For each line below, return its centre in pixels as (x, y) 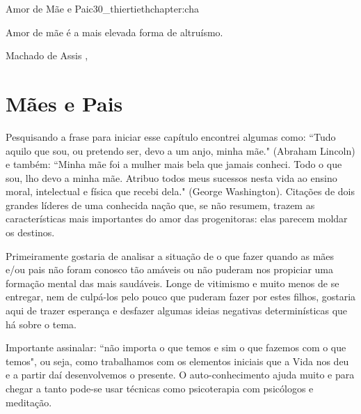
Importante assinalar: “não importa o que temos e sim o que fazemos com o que (176, 347)
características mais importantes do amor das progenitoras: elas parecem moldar (177, 219)
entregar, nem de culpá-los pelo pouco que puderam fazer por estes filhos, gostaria (181, 297)
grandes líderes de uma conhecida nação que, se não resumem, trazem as (160, 205)
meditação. (29, 402)
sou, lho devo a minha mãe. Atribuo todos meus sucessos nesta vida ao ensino (171, 177)
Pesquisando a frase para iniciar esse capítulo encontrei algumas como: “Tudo (171, 136)
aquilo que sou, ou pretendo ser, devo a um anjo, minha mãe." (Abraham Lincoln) (180, 150)
